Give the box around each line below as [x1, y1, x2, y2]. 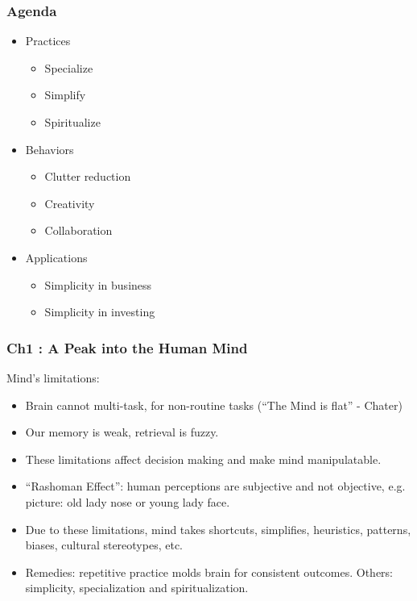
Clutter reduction [44, 168, 131, 185]
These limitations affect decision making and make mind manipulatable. [25, 450, 382, 467]
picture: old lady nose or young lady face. [25, 493, 230, 510]
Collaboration [44, 222, 113, 239]
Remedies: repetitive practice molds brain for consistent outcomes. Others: [25, 563, 393, 580]
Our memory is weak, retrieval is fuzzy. [25, 424, 219, 440]
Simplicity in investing [44, 303, 155, 320]
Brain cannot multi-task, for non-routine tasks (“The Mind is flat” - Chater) [25, 396, 403, 413]
